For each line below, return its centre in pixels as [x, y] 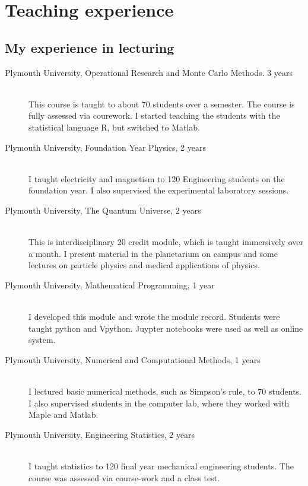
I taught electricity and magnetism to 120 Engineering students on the [157, 178]
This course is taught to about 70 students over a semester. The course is [162, 104]
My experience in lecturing [90, 47]
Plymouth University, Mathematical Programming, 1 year [110, 285]
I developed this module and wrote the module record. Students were [154, 317]
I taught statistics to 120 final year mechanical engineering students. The [161, 466]
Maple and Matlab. [63, 414]
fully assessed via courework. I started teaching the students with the [154, 115]
